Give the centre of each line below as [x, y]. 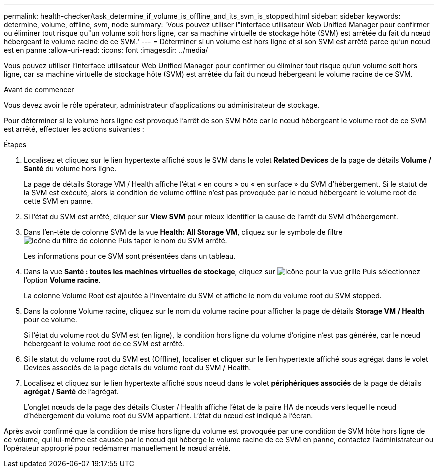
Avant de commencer [39, 90]
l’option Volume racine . [62, 280]
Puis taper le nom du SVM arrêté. [173, 241]
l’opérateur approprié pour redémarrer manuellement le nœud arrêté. [117, 448]
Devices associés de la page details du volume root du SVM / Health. [138, 368]
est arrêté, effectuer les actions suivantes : [74, 129]
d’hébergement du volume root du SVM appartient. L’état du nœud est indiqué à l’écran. [169, 416]
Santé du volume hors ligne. [70, 169]
